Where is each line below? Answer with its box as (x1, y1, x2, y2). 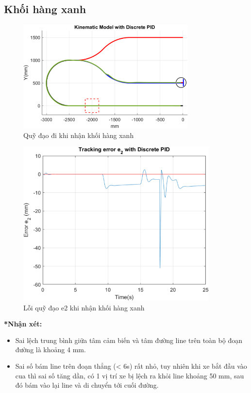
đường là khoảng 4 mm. (15, 344, 86, 355)
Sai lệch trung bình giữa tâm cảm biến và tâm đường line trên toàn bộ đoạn (15, 335, 242, 345)
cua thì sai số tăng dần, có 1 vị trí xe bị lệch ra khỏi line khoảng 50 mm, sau (15, 370, 244, 380)
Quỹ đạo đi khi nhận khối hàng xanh (23, 130, 134, 140)
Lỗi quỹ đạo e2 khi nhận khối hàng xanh (23, 302, 145, 312)
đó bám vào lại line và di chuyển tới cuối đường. (15, 380, 159, 390)
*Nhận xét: (4, 319, 42, 329)
